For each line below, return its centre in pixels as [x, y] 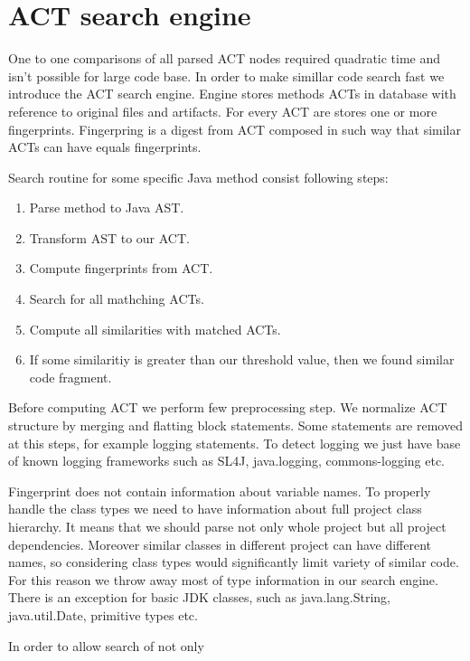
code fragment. [70, 377]
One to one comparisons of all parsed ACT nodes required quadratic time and [225, 58]
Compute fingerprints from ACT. [121, 268]
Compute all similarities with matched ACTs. [155, 329]
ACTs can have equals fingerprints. [105, 147]
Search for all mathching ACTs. [117, 299]
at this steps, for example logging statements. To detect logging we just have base [235, 443]
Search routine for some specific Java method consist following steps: [198, 177]
